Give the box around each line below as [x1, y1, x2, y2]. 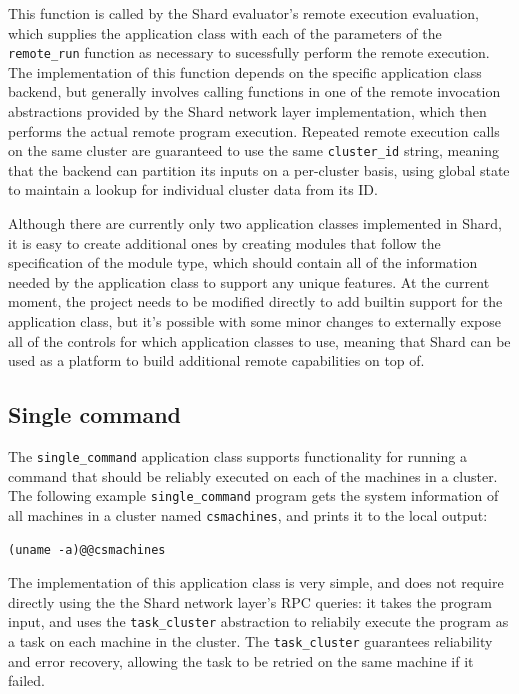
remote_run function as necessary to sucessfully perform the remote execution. [8, 42, 490, 63]
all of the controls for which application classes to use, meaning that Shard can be [8, 330, 511, 351]
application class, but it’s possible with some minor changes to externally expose [8, 311, 502, 332]
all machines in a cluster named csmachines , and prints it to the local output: [8, 504, 488, 525]
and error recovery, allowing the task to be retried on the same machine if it [8, 650, 474, 671]
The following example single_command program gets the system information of [8, 485, 499, 506]
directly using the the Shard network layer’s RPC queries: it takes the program [8, 591, 492, 612]
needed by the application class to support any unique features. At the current [8, 271, 490, 292]
